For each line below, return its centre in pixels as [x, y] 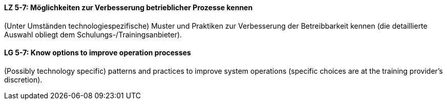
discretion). [23, 79]
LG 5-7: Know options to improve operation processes [98, 53]
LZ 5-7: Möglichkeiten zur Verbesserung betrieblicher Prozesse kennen [129, 7]
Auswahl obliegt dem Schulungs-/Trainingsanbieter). [93, 34]
